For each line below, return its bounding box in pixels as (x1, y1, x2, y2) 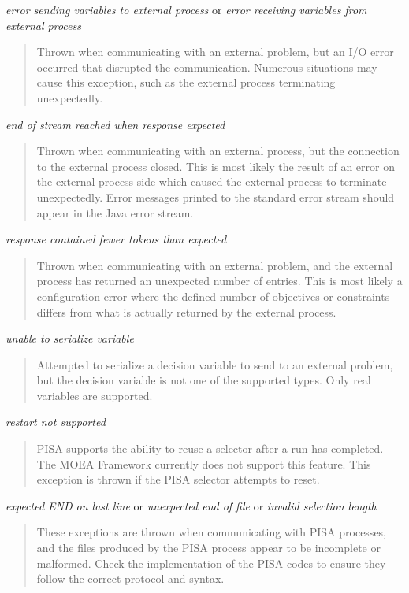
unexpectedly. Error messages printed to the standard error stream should (36, 188, 395, 205)
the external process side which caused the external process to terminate (36, 173, 387, 190)
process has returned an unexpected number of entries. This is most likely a (36, 272, 403, 289)
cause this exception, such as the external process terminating (36, 74, 336, 91)
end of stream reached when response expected (6, 116, 225, 132)
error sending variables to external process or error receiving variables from (6, 2, 367, 17)
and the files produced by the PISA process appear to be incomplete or (36, 539, 381, 556)
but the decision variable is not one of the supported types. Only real (36, 372, 371, 388)
